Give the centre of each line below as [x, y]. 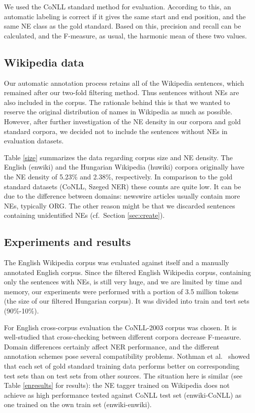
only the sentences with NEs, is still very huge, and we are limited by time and [123, 282]
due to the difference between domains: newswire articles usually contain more [122, 196]
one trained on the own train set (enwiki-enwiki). [78, 404]
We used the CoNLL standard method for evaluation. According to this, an [118, 6]
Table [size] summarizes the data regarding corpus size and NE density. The [118, 157]
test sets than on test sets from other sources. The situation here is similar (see [123, 375]
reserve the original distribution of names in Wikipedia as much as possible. [118, 112]
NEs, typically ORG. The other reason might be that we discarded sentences [120, 205]
